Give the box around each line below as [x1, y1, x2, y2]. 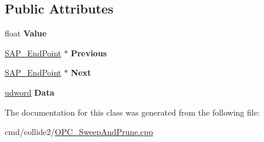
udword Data [5, 86, 55, 98]
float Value [5, 27, 47, 39]
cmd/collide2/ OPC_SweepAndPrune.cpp [5, 126, 153, 138]
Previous [70, 46, 107, 59]
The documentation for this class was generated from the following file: [5, 106, 260, 118]
